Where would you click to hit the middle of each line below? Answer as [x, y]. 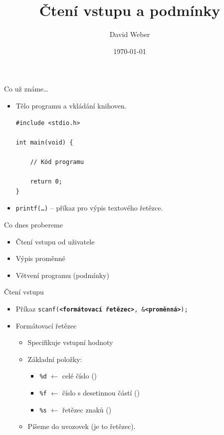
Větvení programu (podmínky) [62, 275]
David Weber [130, 34]
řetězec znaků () [87, 409]
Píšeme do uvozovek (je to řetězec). [82, 426]
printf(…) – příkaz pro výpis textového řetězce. [89, 208]
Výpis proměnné [40, 258]
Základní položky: [55, 359]
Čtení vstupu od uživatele [55, 241]
